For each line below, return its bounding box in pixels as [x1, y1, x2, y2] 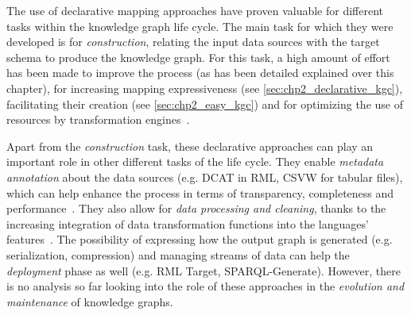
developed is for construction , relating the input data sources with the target [6, 33, 380, 50]
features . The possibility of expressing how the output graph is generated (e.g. [6, 231, 393, 248]
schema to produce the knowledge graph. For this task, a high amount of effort [6, 48, 390, 65]
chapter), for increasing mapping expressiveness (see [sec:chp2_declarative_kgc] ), [6, 79, 403, 96]
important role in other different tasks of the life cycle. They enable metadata [6, 153, 384, 170]
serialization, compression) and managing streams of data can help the [6, 246, 350, 263]
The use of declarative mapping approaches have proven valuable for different [6, 2, 384, 18]
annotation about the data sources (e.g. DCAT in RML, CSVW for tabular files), [6, 168, 403, 185]
